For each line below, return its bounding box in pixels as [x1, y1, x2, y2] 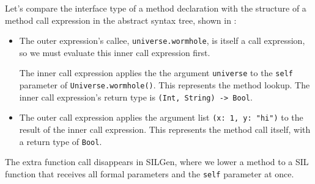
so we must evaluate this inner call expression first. [19, 46, 210, 58]
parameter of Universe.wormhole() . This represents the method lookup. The [19, 79, 310, 91]
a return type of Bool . [19, 135, 102, 147]
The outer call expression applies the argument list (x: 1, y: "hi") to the [19, 111, 303, 124]
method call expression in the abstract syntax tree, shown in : [5, 13, 237, 26]
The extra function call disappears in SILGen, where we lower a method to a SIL [5, 155, 309, 168]
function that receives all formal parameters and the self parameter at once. [5, 167, 294, 180]
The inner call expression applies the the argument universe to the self [19, 66, 293, 79]
